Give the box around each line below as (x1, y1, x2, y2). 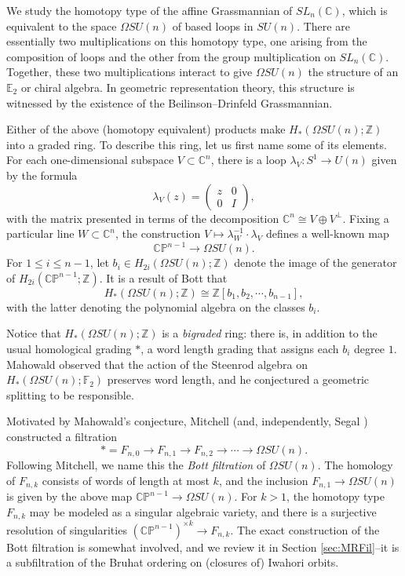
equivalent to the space (6, 17, 117, 34)
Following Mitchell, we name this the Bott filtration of (6, 457, 266, 473)
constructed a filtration (6, 428, 117, 444)
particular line (6, 225, 75, 242)
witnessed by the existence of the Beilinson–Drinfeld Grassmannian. (6, 94, 333, 111)
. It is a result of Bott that (99, 269, 228, 286)
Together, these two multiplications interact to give (6, 64, 253, 80)
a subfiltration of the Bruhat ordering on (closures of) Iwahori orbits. (6, 554, 339, 571)
